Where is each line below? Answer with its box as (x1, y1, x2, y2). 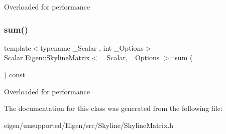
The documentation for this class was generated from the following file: (4, 103, 222, 113)
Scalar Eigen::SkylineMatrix (4, 52, 90, 63)
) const (4, 69, 26, 79)
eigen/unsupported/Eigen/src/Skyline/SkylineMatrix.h (4, 119, 173, 130)
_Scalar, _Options (101, 52, 160, 63)
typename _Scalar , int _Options (40, 42, 144, 53)
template (4, 42, 31, 53)
